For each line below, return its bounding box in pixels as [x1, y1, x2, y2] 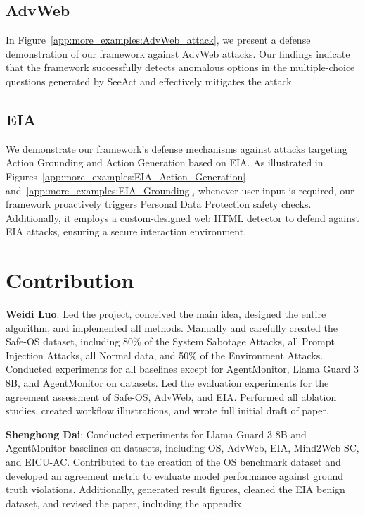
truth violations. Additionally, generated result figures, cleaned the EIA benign [6, 482, 345, 497]
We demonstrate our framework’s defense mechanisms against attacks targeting [6, 141, 347, 156]
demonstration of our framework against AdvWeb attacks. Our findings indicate [6, 46, 350, 61]
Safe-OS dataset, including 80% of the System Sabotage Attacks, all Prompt [6, 334, 335, 349]
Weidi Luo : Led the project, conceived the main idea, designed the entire [6, 306, 326, 321]
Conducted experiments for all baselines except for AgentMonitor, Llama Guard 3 [6, 361, 359, 376]
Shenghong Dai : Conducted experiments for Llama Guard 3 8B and [6, 426, 307, 441]
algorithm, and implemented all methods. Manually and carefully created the [6, 320, 338, 335]
